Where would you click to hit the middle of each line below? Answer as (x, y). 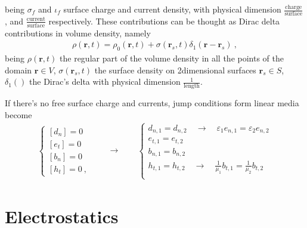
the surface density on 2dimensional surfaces (175, 70)
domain (18, 70)
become (18, 114)
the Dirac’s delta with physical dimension (105, 81)
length (192, 86)
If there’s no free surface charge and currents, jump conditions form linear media (152, 103)
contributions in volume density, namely (78, 33)
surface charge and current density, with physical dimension (172, 9)
